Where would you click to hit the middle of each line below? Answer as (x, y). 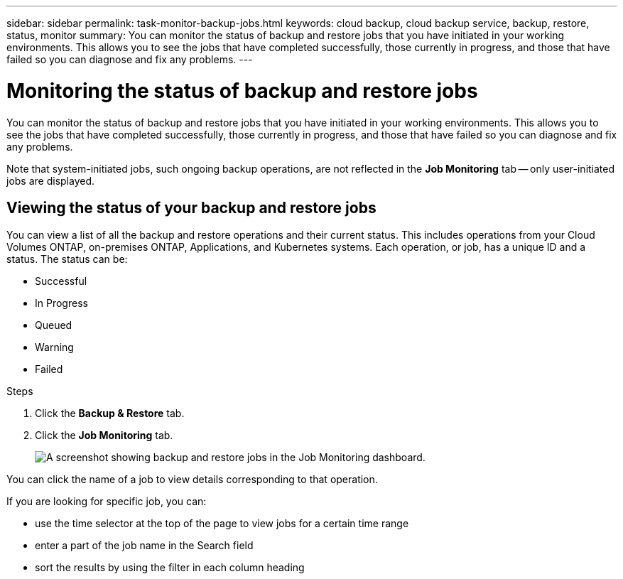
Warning (54, 347)
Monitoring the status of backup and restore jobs (242, 91)
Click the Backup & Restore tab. (110, 413)
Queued (54, 325)
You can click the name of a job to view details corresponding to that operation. (192, 480)
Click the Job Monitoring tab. (104, 435)
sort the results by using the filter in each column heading (170, 568)
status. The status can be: (67, 259)
